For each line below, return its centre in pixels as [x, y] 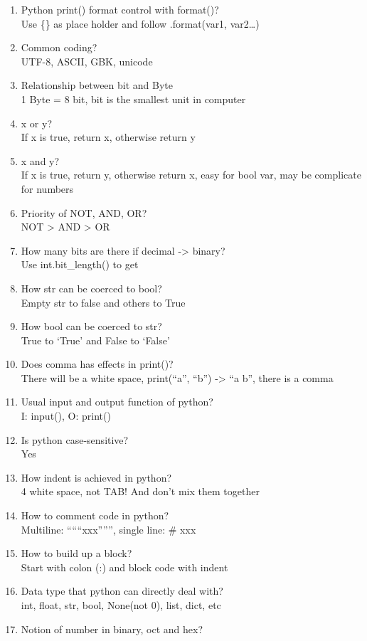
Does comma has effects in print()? [97, 364]
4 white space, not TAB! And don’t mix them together [140, 491]
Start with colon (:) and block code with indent [124, 567]
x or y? [37, 123]
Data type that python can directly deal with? [122, 591]
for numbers [47, 188]
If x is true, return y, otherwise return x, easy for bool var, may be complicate [191, 175]
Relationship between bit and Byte [97, 85]
